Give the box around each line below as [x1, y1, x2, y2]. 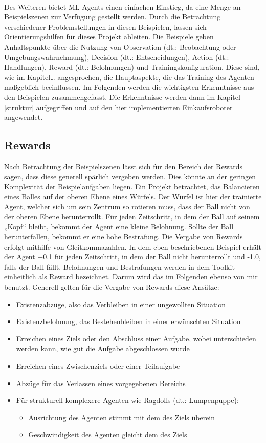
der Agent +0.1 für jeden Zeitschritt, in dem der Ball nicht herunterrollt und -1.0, [4, 251, 261, 262]
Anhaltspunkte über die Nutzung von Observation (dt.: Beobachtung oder [4, 41, 236, 52]
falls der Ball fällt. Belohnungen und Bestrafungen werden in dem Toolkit [4, 261, 235, 272]
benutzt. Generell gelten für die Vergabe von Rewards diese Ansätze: [4, 281, 219, 292]
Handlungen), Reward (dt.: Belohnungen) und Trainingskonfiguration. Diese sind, [4, 62, 260, 72]
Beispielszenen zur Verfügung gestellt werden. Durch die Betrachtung [4, 11, 221, 22]
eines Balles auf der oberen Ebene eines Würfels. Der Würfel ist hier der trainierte [4, 191, 262, 202]
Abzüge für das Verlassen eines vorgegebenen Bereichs [16, 377, 186, 388]
